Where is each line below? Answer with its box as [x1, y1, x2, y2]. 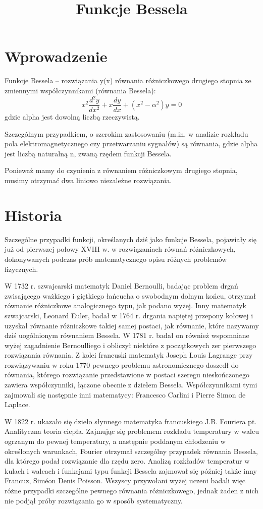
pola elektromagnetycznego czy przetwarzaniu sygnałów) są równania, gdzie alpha [5, 138, 258, 149]
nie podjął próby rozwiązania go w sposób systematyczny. [5, 495, 183, 505]
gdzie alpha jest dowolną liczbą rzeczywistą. [5, 111, 140, 122]
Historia [5, 204, 62, 225]
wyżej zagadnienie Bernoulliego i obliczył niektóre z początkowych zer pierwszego [5, 340, 256, 350]
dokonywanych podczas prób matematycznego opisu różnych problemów [5, 253, 227, 264]
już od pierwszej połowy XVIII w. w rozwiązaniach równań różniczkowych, [5, 244, 236, 254]
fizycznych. [5, 263, 38, 274]
